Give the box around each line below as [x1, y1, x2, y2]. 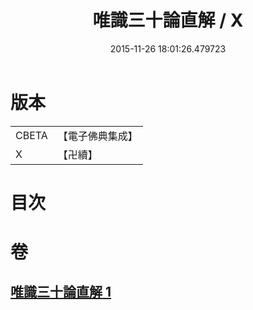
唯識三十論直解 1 [10, 284, 112, 301]
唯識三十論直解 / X [92, 9, 244, 32]
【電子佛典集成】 [57, 129, 138, 143]
